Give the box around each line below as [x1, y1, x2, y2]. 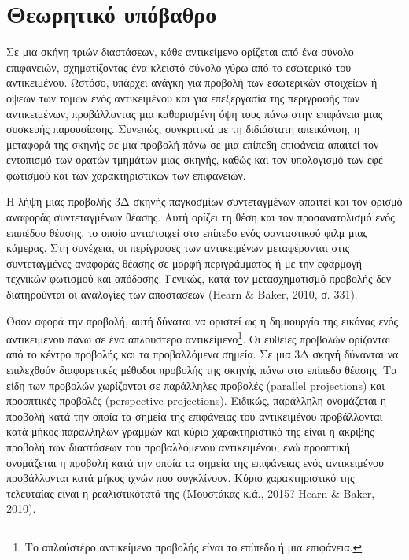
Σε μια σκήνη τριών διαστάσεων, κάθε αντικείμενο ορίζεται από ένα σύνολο [6, 43, 354, 60]
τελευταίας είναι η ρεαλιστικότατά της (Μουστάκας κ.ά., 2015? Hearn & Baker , [6, 484, 375, 501]
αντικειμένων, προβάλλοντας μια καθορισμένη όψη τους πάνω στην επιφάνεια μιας [6, 105, 383, 121]
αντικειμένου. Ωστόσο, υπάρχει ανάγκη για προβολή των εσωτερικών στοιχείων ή [6, 74, 378, 91]
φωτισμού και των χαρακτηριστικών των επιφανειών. [6, 166, 246, 183]
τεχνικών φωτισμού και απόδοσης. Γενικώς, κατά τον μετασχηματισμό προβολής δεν [6, 270, 391, 287]
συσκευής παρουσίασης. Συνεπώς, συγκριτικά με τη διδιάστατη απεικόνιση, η [6, 121, 360, 137]
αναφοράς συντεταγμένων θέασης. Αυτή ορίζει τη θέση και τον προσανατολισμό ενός [6, 209, 395, 225]
